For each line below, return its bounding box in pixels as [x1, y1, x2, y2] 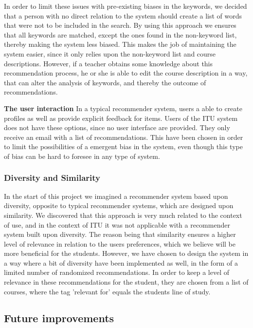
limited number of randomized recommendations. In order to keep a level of [4, 267, 230, 277]
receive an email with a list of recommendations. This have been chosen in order [4, 132, 243, 142]
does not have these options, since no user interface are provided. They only [4, 122, 230, 133]
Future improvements [4, 310, 114, 325]
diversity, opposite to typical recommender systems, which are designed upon [4, 200, 234, 211]
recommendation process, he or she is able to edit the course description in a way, [4, 68, 248, 78]
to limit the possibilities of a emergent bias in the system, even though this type [4, 141, 243, 152]
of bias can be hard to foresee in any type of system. [4, 151, 160, 161]
